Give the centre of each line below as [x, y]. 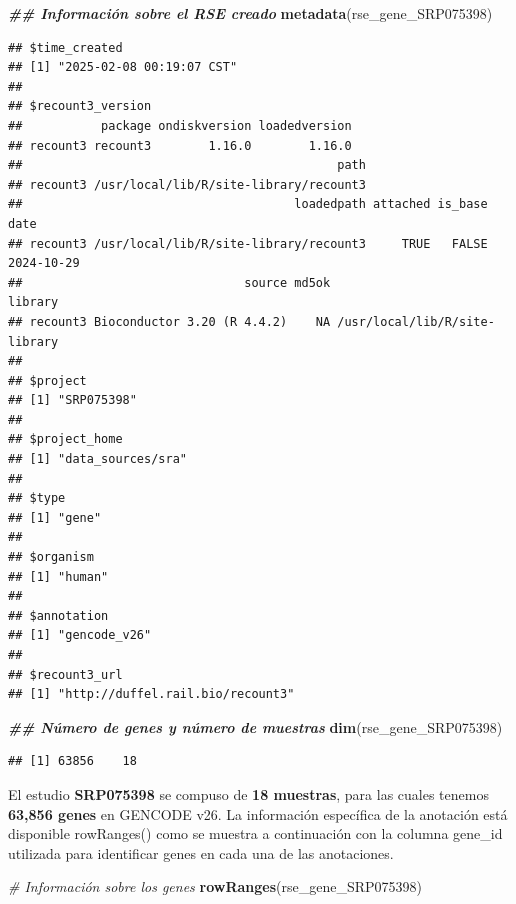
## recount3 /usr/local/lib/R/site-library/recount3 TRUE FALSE [248, 243]
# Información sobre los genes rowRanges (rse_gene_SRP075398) [215, 886]
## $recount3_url [65, 674]
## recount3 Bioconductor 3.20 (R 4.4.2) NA [169, 321]
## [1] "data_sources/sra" [97, 459]
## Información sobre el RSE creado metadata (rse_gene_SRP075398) [250, 13]
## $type [37, 498]
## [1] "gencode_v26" [80, 635]
